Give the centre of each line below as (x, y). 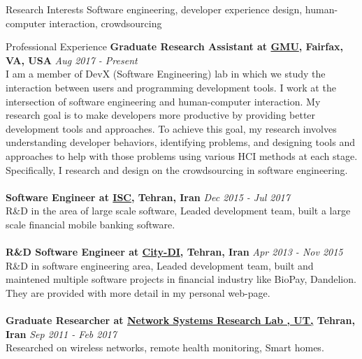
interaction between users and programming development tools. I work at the (171, 87)
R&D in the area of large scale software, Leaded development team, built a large (178, 211)
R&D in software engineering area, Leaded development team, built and (160, 265)
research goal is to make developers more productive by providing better (161, 115)
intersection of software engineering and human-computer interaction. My (163, 101)
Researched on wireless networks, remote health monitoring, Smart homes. (165, 347)
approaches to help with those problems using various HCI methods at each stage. (182, 155)
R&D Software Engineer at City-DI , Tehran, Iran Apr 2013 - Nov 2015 (174, 252)
